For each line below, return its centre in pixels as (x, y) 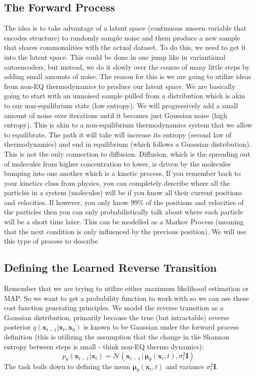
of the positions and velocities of (195, 202)
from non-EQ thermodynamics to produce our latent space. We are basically (120, 86)
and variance (185, 366)
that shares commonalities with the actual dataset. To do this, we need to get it (125, 47)
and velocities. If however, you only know (66, 202)
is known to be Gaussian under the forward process (161, 327)
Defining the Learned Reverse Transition (110, 268)
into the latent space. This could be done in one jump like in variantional (115, 57)
